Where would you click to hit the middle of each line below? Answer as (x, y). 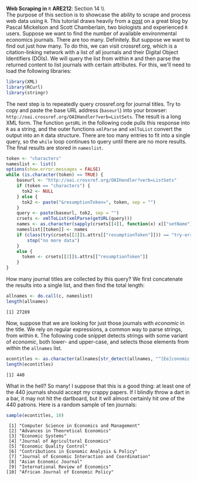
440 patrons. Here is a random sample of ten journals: (72, 405)
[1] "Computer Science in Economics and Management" (74, 426)
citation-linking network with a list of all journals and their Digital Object (92, 52)
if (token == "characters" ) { (54, 186)
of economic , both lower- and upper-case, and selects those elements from (98, 342)
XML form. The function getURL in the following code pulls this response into (98, 122)
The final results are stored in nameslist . (55, 148)
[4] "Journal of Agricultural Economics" (60, 441)
